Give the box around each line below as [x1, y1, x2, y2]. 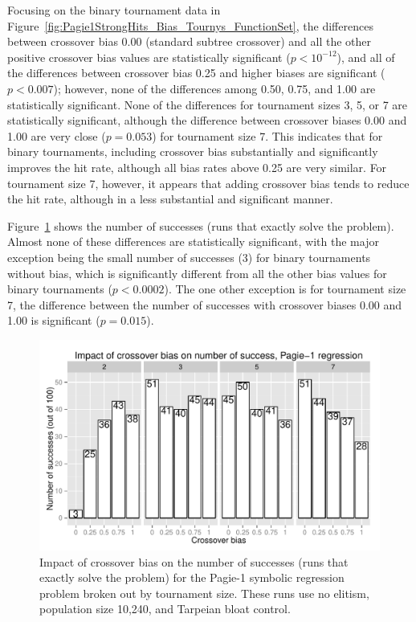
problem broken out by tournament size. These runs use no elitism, [39, 584, 369, 601]
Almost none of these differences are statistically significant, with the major [7, 233, 379, 250]
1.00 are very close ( [7, 127, 106, 144]
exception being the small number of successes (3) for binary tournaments [7, 248, 371, 265]
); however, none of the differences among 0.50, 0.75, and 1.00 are [53, 80, 376, 96]
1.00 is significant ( [7, 312, 100, 329]
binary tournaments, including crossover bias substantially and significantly [7, 143, 378, 160]
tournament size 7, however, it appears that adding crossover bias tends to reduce [7, 174, 410, 191]
